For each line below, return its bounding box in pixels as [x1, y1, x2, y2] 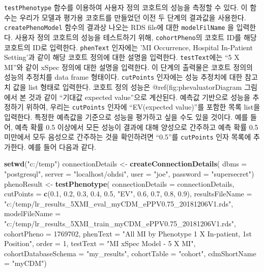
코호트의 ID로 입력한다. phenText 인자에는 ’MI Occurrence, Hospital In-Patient [4, 42, 253, 52]
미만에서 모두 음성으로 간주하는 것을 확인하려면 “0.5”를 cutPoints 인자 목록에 [4, 131, 251, 142]
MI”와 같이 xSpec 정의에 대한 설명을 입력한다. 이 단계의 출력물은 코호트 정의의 [4, 61, 253, 72]
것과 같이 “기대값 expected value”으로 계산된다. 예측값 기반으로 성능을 [28, 91, 250, 102]
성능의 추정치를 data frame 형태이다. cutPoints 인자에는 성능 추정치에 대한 [4, 72, 243, 82]
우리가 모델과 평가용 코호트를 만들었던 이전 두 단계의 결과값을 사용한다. [19, 12, 246, 22]
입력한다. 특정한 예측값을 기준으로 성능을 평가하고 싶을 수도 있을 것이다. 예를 [4, 111, 248, 122]
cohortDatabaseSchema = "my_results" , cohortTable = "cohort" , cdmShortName [4, 248, 256, 258]
